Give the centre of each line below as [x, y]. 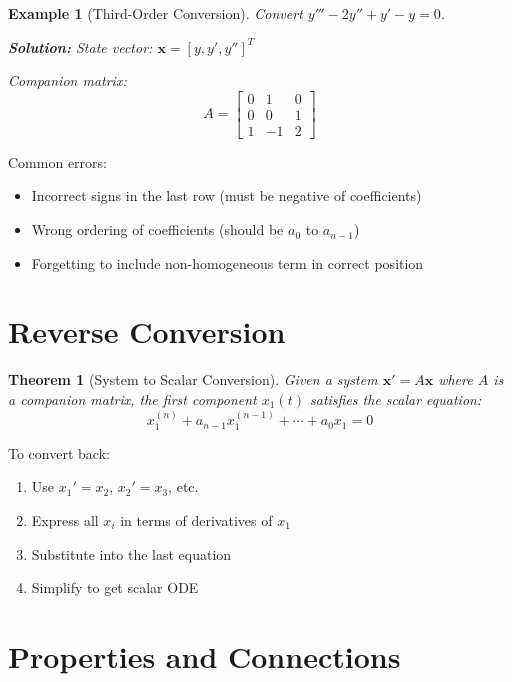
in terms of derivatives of [196, 519]
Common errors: [57, 161]
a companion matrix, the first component [132, 398]
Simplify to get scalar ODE [115, 587]
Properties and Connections [204, 655]
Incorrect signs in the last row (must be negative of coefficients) [226, 195]
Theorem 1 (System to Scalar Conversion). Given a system [193, 379]
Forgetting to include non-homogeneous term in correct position [227, 262]
